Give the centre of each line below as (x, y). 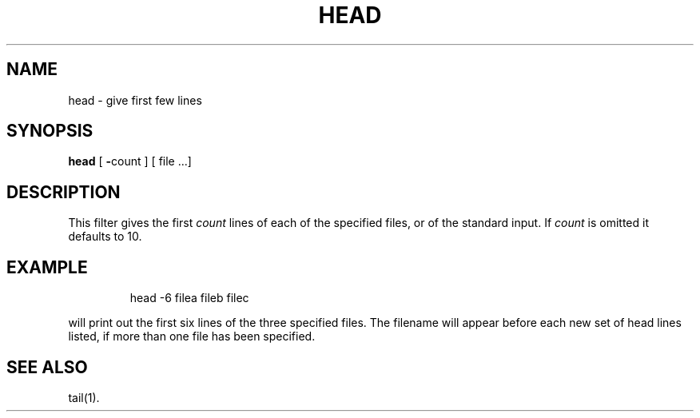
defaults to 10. (105, 237)
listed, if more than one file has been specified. (192, 336)
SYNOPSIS (50, 131)
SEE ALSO (47, 367)
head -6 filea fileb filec (189, 298)
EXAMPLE (47, 267)
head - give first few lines (135, 100)
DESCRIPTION (64, 192)
